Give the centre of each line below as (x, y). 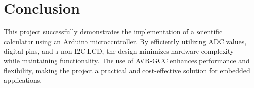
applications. (23, 80)
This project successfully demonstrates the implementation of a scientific (113, 32)
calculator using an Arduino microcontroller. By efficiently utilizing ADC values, (125, 41)
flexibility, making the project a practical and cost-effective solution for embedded (127, 70)
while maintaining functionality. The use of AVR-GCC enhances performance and (127, 60)
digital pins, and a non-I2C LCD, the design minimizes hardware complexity (119, 51)
